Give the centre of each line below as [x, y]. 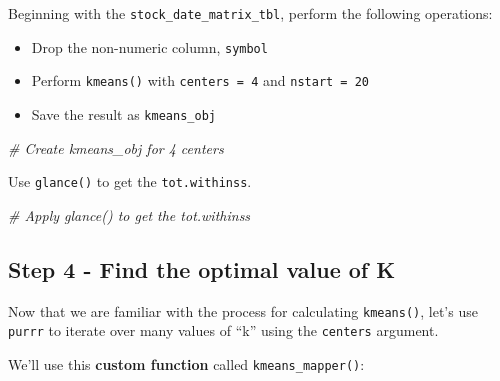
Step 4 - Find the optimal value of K [202, 268]
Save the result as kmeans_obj [123, 113]
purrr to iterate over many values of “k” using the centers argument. [223, 330]
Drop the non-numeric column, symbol [149, 46]
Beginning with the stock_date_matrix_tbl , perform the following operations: [250, 13]
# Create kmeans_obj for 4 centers [116, 147]
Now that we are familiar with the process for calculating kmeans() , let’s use [243, 310]
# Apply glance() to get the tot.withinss [129, 214]
